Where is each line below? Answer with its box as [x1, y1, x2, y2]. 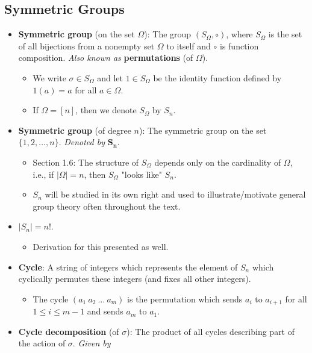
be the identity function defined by [153, 71, 282, 84]
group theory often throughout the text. [33, 199, 181, 212]
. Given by [72, 337, 111, 349]
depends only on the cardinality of [154, 155, 281, 168]
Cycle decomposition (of [18, 325, 119, 337]
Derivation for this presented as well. [33, 240, 169, 252]
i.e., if [33, 167, 54, 180]
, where [226, 28, 253, 40]
